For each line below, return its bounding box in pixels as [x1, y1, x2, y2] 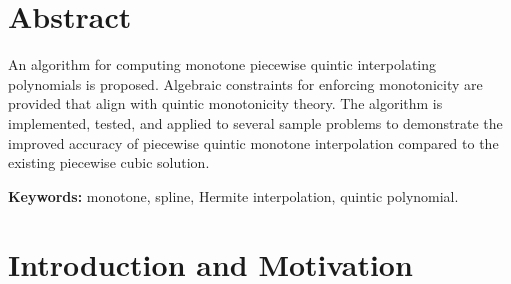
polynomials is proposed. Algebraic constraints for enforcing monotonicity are [8, 73, 483, 94]
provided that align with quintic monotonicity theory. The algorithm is [8, 93, 443, 114]
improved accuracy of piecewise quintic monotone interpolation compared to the [8, 132, 499, 153]
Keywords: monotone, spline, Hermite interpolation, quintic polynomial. [8, 185, 459, 206]
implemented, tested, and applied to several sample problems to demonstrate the [8, 112, 503, 133]
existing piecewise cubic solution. [8, 152, 210, 173]
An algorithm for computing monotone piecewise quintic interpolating [8, 54, 437, 75]
